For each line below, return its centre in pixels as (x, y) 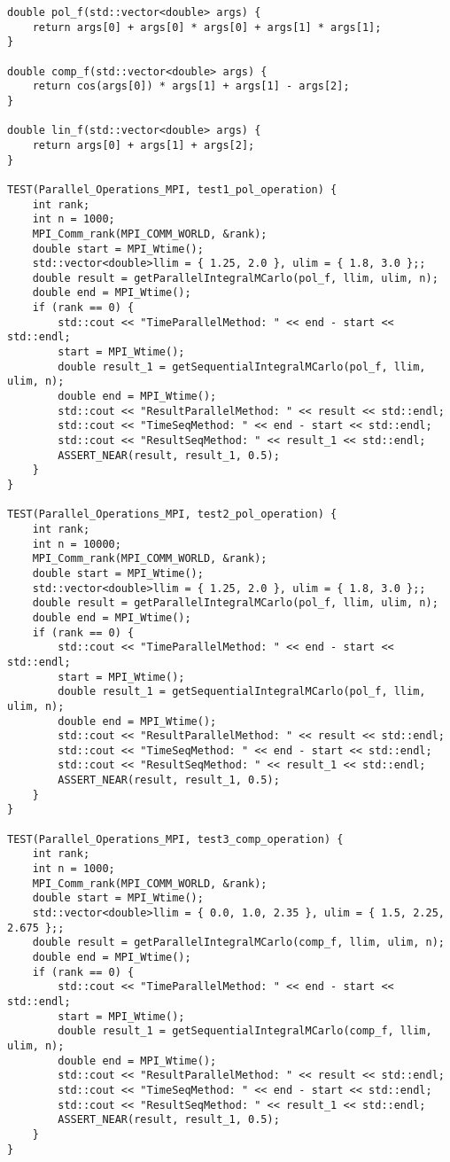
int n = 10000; (77, 544)
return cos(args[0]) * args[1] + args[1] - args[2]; (191, 86)
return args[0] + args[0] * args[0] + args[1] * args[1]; (207, 27)
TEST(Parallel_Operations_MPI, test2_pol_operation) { (172, 515)
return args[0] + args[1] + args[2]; (144, 145)
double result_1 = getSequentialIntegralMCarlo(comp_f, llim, (245, 1031)
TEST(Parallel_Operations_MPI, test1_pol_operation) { (172, 189)
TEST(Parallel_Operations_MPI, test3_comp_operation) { (175, 839)
